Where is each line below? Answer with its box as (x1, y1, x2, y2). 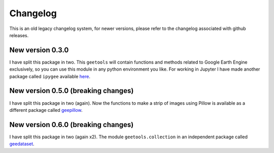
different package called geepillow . (9, 107, 83, 113)
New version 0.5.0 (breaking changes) (9, 86, 134, 95)
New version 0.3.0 (9, 46, 69, 54)
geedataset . (9, 141, 35, 147)
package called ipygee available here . (9, 73, 91, 79)
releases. (9, 32, 29, 38)
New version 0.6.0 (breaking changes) (9, 120, 134, 129)
